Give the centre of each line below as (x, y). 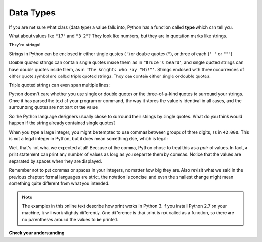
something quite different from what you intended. (59, 183)
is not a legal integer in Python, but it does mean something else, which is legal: (89, 139)
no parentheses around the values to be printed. (70, 219)
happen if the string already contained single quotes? (62, 123)
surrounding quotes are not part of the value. (54, 107)
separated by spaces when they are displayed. (56, 161)
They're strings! (25, 45)
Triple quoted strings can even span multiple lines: (59, 85)
